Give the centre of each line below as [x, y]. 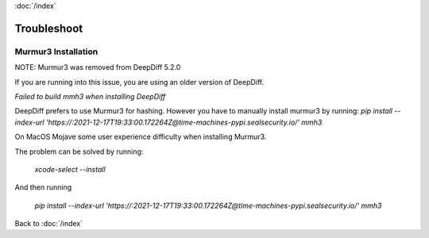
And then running [43, 187]
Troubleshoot [49, 28]
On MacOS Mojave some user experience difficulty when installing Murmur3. [141, 137]
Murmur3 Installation [56, 52]
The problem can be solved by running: [79, 152]
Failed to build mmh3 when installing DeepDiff [90, 96]
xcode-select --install [70, 169]
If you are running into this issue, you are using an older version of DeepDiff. [139, 82]
